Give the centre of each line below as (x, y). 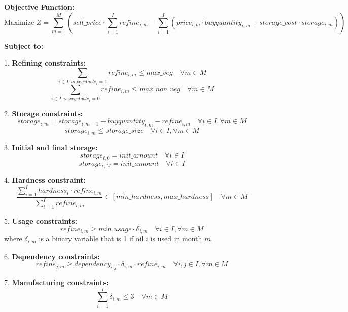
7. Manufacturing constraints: (56, 282)
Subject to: (24, 45)
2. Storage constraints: (44, 113)
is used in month (176, 239)
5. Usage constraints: (41, 221)
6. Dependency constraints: (52, 256)
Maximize (19, 23)
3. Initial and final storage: (51, 147)
